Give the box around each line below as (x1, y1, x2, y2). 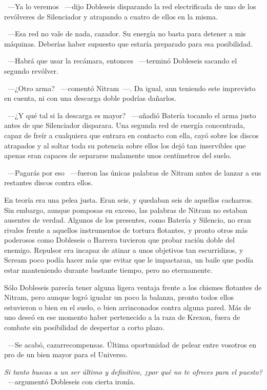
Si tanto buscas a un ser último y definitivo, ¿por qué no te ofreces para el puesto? (4, 366, 262, 377)
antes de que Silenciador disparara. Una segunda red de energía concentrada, (4, 120, 245, 131)
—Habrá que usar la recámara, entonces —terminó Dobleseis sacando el (7, 55, 237, 66)
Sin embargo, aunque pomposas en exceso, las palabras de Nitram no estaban (4, 204, 248, 215)
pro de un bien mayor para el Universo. (4, 349, 128, 360)
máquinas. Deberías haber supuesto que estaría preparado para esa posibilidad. (4, 38, 253, 49)
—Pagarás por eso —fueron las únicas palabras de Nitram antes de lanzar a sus (7, 167, 261, 178)
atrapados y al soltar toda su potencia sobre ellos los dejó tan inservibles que (4, 140, 246, 150)
